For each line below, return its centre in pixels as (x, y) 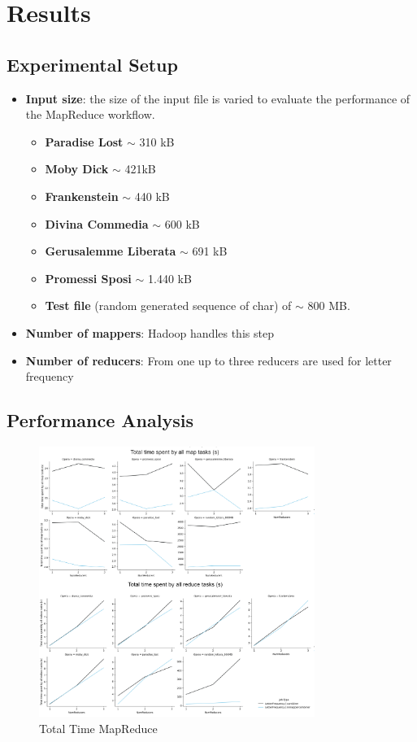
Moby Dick (77, 169)
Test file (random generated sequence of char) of (168, 306)
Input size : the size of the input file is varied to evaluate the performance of (218, 98)
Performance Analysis (100, 420)
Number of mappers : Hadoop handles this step (150, 332)
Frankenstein (82, 196)
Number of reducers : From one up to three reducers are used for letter (208, 360)
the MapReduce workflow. (90, 114)
